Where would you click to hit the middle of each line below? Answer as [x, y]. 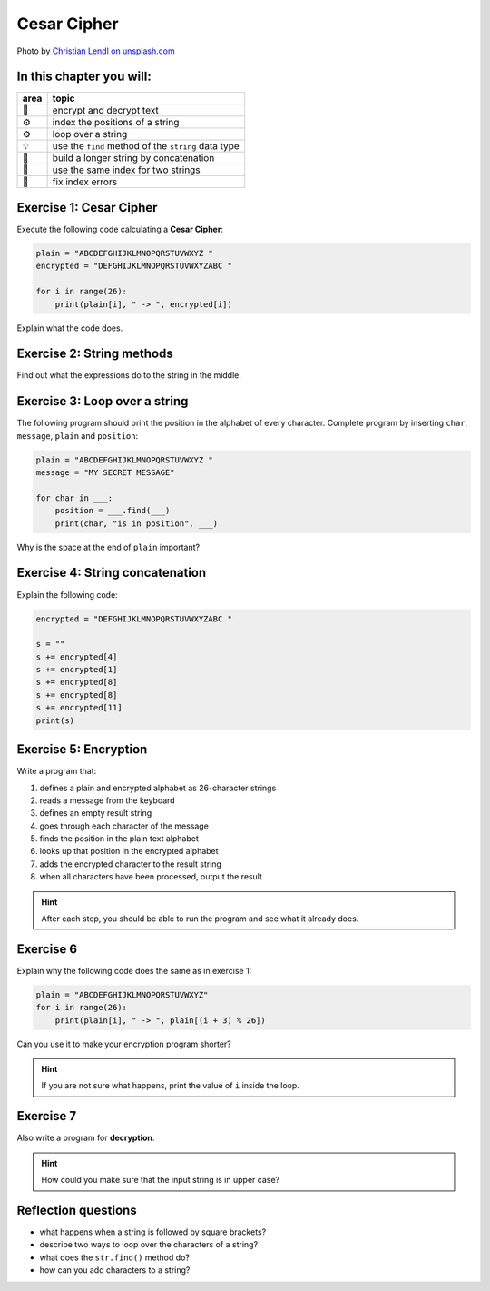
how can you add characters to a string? [115, 1270]
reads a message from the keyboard [108, 800]
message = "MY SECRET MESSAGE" [106, 473]
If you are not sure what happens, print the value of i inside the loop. [170, 1086]
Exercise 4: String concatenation [112, 573]
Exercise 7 [47, 1116]
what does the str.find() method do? [115, 1257]
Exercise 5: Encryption [82, 750]
